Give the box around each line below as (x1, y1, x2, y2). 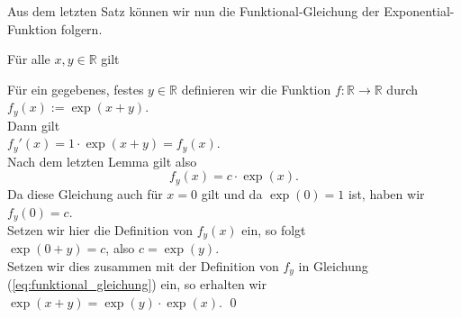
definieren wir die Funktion (181, 79, 331, 98)
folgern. (60, 19, 103, 38)
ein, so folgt (241, 220, 306, 239)
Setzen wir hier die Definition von (7, 220, 194, 239)
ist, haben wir (348, 184, 425, 203)
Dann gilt (7, 115, 60, 134)
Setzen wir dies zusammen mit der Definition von (7, 257, 279, 276)
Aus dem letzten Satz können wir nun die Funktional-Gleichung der (7, 2, 380, 20)
